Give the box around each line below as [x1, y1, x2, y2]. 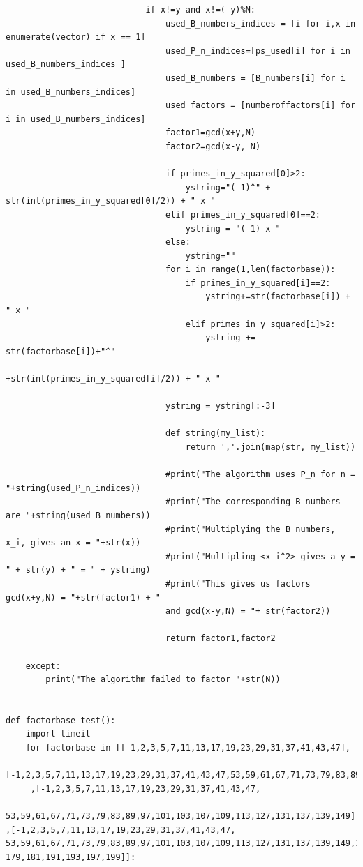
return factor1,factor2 [165, 633, 276, 644]
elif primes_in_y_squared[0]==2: [165, 209, 321, 220]
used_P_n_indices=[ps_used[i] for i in [165, 45, 350, 56]
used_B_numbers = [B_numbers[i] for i [165, 73, 346, 83]
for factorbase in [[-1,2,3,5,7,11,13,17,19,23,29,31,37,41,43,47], [25, 743, 350, 753]
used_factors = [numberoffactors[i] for [165, 100, 356, 111]
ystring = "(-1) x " [185, 223, 281, 234]
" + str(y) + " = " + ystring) [6, 565, 151, 575]
